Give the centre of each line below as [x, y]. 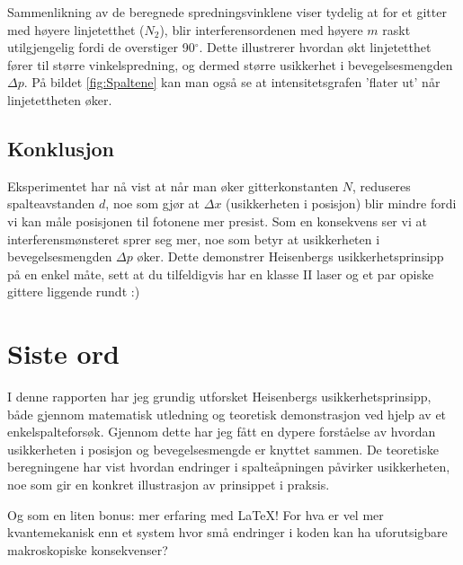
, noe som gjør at [153, 203]
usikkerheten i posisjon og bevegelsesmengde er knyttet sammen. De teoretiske [223, 449]
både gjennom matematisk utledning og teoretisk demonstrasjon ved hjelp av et [227, 414]
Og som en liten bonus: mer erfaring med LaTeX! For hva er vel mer [196, 514]
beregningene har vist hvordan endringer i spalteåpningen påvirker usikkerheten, [229, 467]
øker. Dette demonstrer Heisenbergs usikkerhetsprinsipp [290, 256]
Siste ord [63, 353]
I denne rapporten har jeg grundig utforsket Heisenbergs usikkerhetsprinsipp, [219, 397]
